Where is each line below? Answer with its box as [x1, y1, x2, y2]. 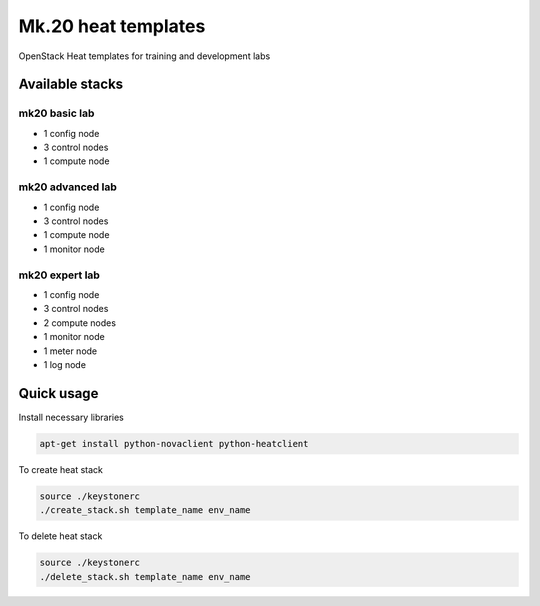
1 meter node [43, 345, 98, 357]
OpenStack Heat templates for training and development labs [18, 50, 271, 62]
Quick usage [18, 385, 99, 402]
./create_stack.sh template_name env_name [39, 505, 251, 516]
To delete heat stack [18, 530, 103, 542]
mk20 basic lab [18, 106, 95, 120]
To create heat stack [18, 463, 104, 475]
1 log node [43, 358, 87, 370]
